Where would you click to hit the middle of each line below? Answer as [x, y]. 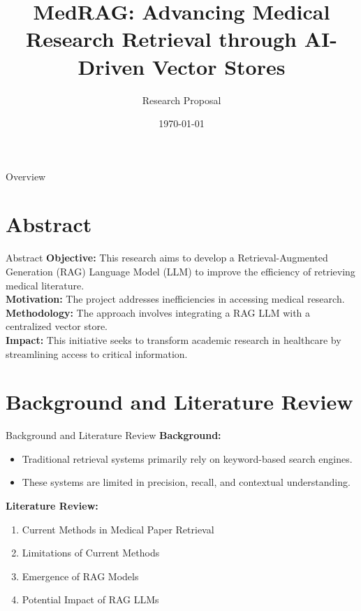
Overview [26, 176]
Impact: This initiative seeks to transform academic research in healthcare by [174, 339]
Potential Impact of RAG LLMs [90, 599]
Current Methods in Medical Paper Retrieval [118, 529]
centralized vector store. [57, 326]
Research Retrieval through [161, 39]
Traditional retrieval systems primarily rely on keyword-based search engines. [187, 458]
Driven [111, 66]
